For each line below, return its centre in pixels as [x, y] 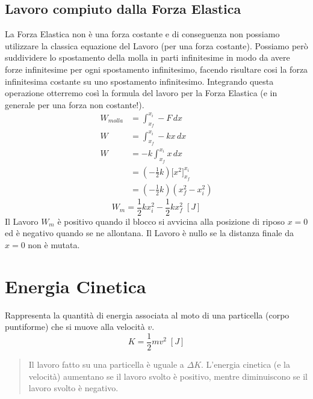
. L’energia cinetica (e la [246, 364]
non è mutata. [54, 245]
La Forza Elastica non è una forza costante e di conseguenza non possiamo [142, 34]
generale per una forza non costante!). [75, 104]
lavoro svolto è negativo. [73, 388]
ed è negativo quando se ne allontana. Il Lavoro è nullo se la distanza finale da [149, 233]
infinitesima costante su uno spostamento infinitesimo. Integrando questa [139, 81]
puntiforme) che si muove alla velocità [75, 327]
